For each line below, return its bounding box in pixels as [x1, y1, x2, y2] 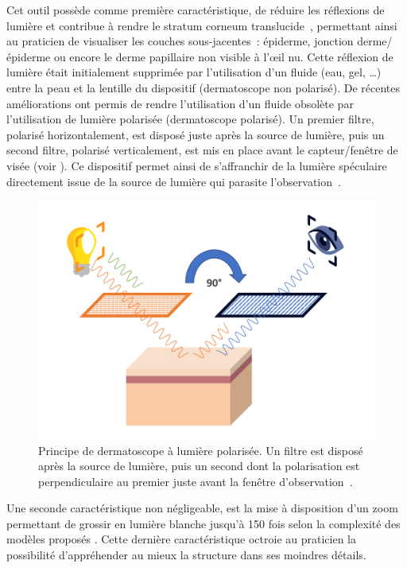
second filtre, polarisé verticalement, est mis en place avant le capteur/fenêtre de [6, 142, 398, 158]
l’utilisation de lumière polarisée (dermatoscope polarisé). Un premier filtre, [6, 111, 374, 127]
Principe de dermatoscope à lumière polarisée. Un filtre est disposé [38, 442, 363, 458]
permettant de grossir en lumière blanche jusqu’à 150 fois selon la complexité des [6, 515, 401, 531]
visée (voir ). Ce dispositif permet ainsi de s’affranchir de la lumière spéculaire [6, 157, 387, 173]
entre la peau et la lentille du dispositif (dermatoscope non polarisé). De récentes [6, 79, 400, 95]
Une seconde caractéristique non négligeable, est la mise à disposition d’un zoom [6, 500, 398, 516]
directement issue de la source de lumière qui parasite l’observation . [6, 173, 341, 189]
